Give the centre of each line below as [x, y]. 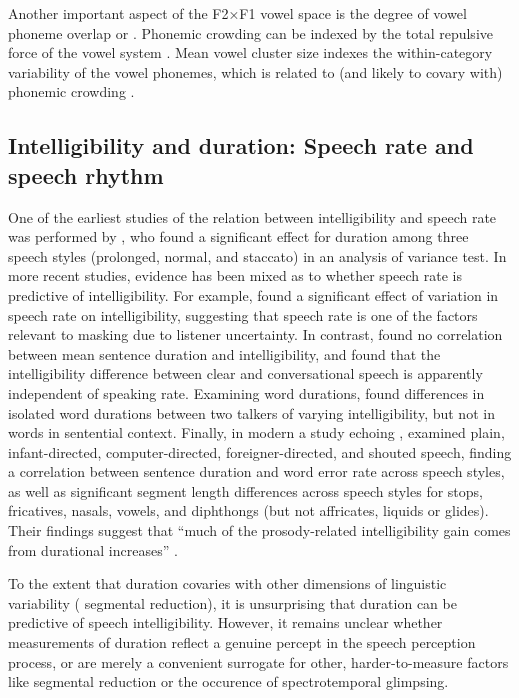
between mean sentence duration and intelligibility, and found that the [224, 353]
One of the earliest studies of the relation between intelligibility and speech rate [252, 216]
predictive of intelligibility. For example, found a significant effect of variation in [253, 294]
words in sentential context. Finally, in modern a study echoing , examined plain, [256, 432]
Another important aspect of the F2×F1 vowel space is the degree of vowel [237, 13]
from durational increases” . [93, 549]
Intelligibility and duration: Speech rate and [241, 145]
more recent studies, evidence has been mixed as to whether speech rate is [235, 275]
